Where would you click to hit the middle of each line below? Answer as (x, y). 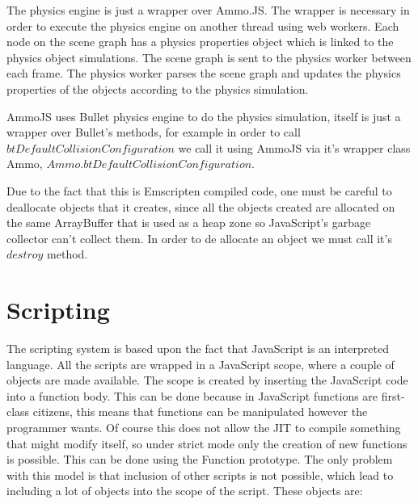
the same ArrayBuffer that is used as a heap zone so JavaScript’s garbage (189, 223)
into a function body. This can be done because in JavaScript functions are (192, 395)
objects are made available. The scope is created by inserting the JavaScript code (207, 380)
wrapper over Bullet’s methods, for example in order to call (154, 132)
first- (393, 395)
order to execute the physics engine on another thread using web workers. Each (203, 25)
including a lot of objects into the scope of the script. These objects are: (185, 491)
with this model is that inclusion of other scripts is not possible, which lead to (200, 475)
